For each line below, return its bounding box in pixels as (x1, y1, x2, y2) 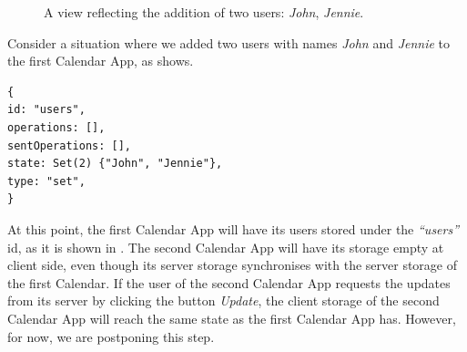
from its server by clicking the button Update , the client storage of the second (7, 291, 440, 310)
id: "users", (7, 103, 86, 117)
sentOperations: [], (7, 139, 132, 152)
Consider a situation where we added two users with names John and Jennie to (7, 33, 450, 52)
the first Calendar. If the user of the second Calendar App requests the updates (7, 273, 451, 292)
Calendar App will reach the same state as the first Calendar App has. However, (7, 308, 456, 327)
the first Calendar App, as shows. (7, 51, 194, 70)
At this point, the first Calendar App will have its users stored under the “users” (7, 219, 460, 238)
